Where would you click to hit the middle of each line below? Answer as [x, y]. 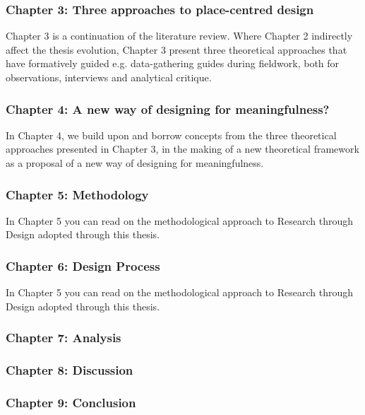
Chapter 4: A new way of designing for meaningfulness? [168, 109]
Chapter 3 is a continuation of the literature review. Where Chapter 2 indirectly [179, 36]
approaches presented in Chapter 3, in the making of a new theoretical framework [182, 149]
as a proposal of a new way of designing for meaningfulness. [135, 163]
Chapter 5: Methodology [77, 194]
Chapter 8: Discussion [70, 370]
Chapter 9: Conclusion [71, 403]
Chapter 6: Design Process [83, 265]
